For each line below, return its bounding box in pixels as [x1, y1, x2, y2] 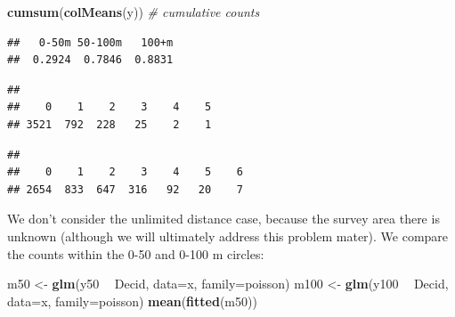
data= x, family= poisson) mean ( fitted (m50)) [7, 291, 257, 310]
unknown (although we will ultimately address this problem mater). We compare [7, 226, 449, 245]
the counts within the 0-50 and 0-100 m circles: [7, 244, 264, 263]
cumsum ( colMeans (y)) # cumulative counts [7, 3, 260, 20]
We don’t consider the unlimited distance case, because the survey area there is [7, 209, 440, 228]
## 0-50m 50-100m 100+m [7, 36, 174, 49]
